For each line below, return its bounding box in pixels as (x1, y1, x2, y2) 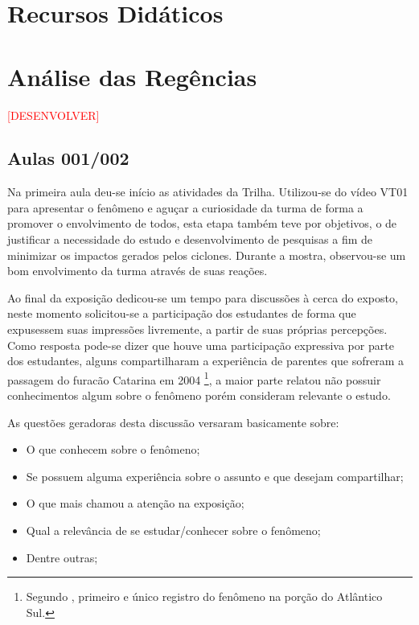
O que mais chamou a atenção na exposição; (26, 495, 244, 512)
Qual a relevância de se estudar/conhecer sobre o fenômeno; (26, 522, 321, 539)
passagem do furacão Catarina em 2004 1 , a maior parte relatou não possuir (7, 368, 381, 388)
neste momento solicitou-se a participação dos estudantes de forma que (7, 305, 356, 322)
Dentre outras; (26, 549, 98, 565)
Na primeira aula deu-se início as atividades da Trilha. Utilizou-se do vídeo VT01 (7, 183, 409, 200)
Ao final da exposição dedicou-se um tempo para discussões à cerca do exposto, (7, 289, 398, 306)
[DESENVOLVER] (7, 106, 100, 123)
